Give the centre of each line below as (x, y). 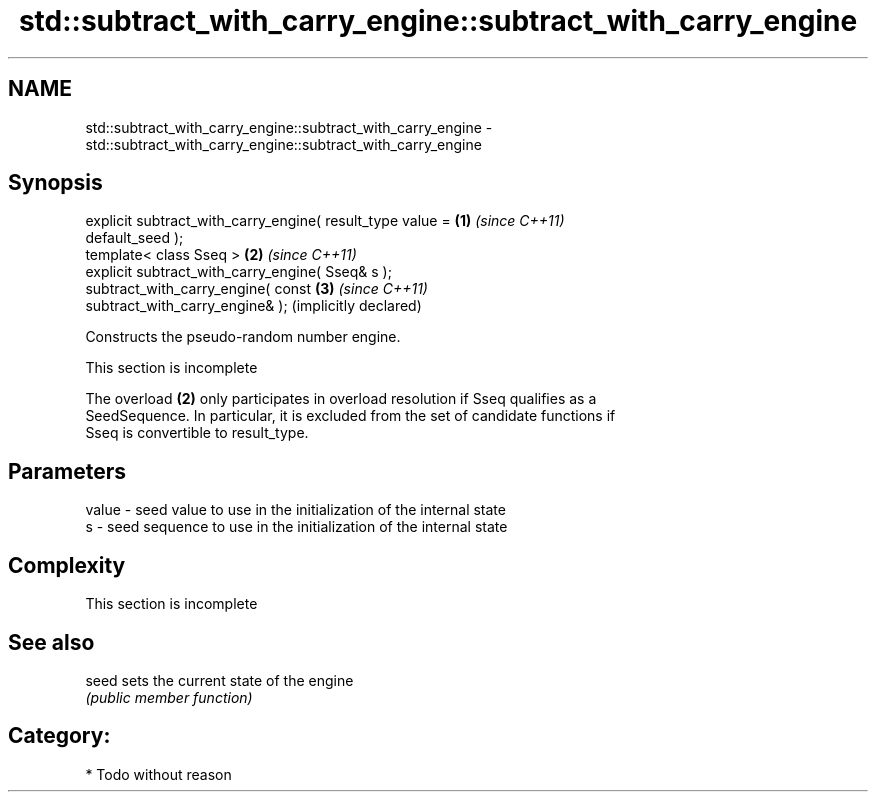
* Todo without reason (158, 774)
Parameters (67, 471)
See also (51, 642)
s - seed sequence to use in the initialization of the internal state (296, 527)
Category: (59, 736)
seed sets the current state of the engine (219, 680)
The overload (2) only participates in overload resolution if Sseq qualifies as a (341, 399)
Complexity (67, 565)
